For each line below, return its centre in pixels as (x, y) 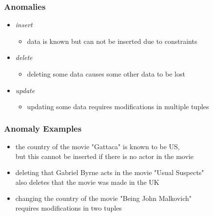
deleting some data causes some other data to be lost (106, 74)
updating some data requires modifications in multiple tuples (118, 107)
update (25, 90)
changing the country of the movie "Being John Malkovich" (104, 198)
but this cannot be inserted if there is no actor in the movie (104, 156)
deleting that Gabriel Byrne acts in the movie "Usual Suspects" (110, 172)
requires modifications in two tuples (68, 207)
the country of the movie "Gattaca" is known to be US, (97, 146)
